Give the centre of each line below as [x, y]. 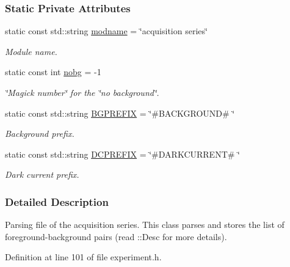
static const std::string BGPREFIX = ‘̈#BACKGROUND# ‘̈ [120, 113]
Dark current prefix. [42, 174]
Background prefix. [40, 133]
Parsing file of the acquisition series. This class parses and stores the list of [145, 225]
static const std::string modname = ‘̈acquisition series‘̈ [106, 31]
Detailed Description [57, 201]
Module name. [31, 51]
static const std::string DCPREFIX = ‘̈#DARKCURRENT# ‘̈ [122, 154]
